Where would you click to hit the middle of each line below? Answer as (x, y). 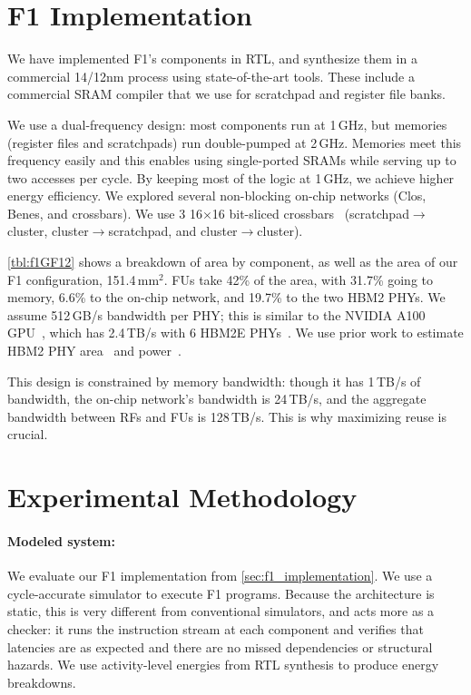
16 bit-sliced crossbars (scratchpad (310, 213)
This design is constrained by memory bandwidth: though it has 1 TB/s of (214, 381)
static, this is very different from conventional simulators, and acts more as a (221, 611)
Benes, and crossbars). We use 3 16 (105, 213)
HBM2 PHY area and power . (94, 351)
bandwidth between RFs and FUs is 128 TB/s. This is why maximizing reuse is (227, 416)
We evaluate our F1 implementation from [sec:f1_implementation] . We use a (220, 576)
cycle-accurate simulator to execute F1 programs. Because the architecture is (221, 593)
